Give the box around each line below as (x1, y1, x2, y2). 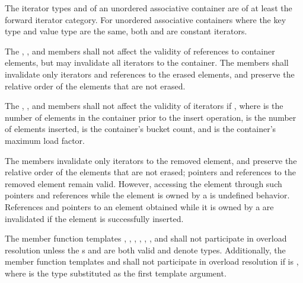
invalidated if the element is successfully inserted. (5, 212, 184, 224)
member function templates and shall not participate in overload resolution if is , (5, 255, 299, 268)
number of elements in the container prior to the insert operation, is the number (5, 111, 296, 123)
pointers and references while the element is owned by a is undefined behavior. (5, 189, 290, 201)
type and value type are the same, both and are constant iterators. (5, 25, 247, 37)
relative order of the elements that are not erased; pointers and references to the (5, 166, 296, 178)
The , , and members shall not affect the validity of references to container (5, 44, 275, 57)
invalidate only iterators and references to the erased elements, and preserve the (5, 67, 295, 80)
